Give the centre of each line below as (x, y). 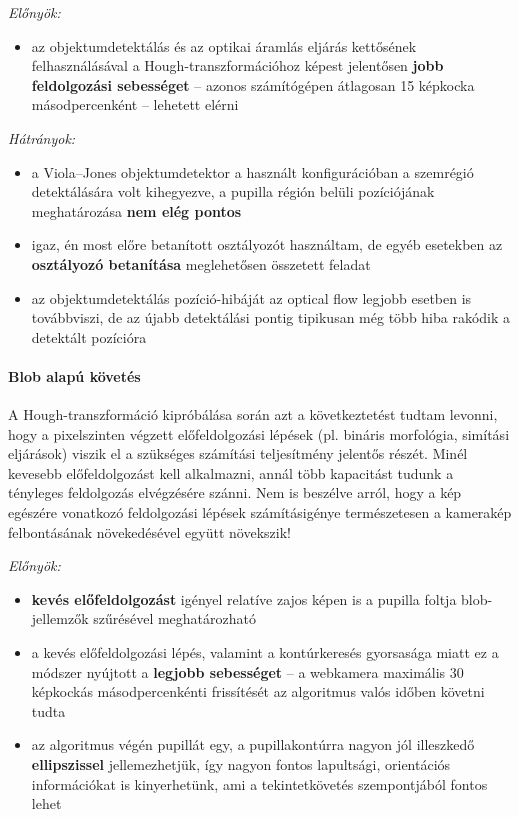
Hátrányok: (42, 137)
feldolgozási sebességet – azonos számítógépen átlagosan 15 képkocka (253, 84)
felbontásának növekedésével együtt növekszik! (149, 531)
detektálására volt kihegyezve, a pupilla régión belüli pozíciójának (233, 191)
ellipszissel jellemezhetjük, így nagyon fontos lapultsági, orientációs (241, 764)
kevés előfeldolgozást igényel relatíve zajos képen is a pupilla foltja (244, 598)
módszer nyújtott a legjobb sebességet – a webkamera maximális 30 (247, 671)
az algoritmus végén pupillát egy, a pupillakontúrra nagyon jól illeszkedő (253, 744)
